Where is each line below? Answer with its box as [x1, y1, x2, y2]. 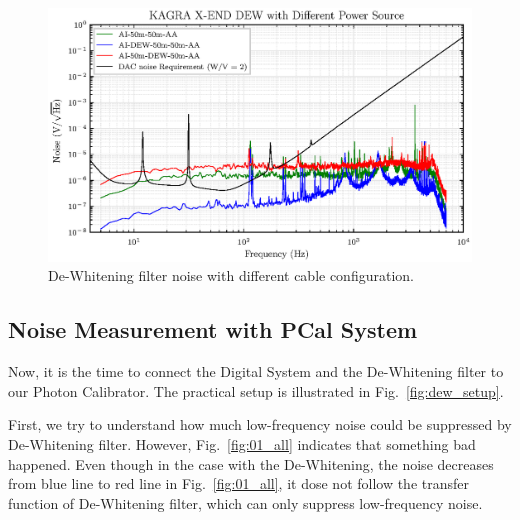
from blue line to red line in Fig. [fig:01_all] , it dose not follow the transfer [8, 473, 470, 494]
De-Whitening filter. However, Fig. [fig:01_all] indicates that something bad [8, 433, 476, 454]
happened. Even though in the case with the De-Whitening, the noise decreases [8, 453, 494, 474]
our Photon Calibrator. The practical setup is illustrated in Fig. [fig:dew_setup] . [8, 380, 504, 401]
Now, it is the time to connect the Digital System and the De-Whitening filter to [8, 361, 504, 382]
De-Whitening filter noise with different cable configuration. [48, 265, 414, 286]
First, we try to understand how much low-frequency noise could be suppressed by [8, 414, 512, 435]
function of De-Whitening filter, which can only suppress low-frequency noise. [8, 492, 483, 513]
